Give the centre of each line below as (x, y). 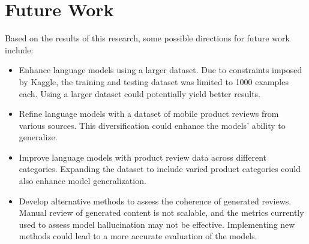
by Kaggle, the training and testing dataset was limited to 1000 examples (154, 81)
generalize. (38, 137)
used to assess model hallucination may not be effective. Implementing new (157, 224)
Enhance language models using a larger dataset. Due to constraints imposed (160, 70)
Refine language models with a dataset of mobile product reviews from (149, 114)
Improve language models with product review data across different (143, 157)
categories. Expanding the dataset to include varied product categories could (160, 169)
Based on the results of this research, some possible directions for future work (147, 38)
